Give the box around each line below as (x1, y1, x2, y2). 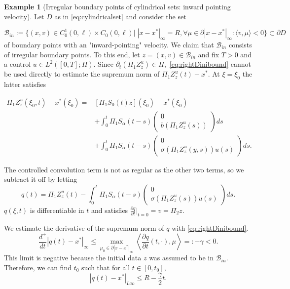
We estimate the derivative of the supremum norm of (4, 222, 164, 233)
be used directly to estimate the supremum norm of (4, 69, 160, 79)
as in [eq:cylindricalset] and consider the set (54, 11, 186, 21)
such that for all (81, 262, 130, 272)
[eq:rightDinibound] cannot (169, 59, 252, 69)
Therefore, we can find (4, 262, 72, 272)
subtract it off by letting (4, 174, 77, 184)
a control (4, 59, 31, 69)
